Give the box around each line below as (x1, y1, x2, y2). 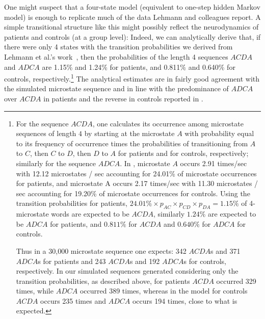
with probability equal (184, 128, 254, 139)
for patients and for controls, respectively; (118, 148, 249, 158)
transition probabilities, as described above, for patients (16, 275, 190, 286)
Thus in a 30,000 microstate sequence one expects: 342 (16, 245, 187, 256)
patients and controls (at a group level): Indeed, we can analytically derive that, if (4, 31, 261, 42)
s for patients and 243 (38, 255, 106, 266)
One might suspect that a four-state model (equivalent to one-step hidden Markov (4, 2, 260, 12)
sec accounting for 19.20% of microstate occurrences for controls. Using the (16, 188, 250, 198)
